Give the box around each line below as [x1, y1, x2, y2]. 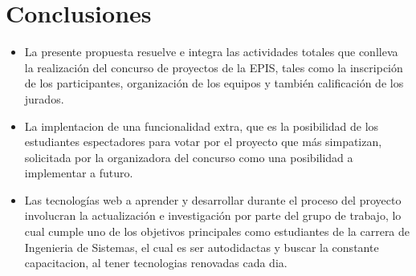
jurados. [24, 90, 64, 107]
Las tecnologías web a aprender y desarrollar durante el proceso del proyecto [24, 191, 402, 208]
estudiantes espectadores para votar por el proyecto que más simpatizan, [24, 133, 382, 150]
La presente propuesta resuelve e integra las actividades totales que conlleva [24, 43, 398, 60]
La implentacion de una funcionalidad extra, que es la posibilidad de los [24, 117, 379, 134]
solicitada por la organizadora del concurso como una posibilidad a [24, 148, 353, 165]
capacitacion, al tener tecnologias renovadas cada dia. [24, 254, 288, 271]
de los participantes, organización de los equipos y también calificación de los [24, 75, 404, 91]
